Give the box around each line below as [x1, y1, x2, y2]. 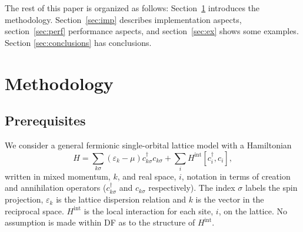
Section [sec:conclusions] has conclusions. [5, 36, 152, 48]
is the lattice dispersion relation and [56, 193, 186, 206]
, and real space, [117, 170, 177, 182]
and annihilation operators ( [5, 181, 106, 194]
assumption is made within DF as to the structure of [5, 216, 195, 228]
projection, [5, 193, 44, 206]
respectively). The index [148, 181, 235, 194]
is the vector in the [195, 193, 264, 206]
